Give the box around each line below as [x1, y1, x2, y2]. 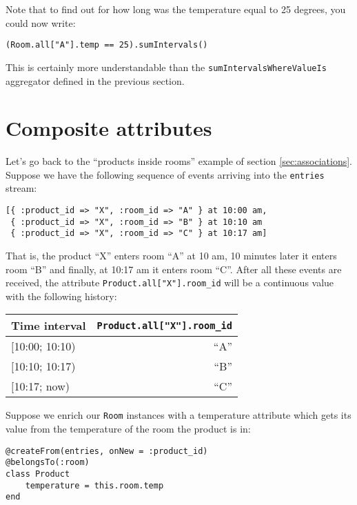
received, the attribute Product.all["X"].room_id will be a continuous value [6, 275, 334, 290]
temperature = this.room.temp [25, 480, 164, 491]
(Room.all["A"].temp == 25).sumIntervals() [6, 40, 208, 50]
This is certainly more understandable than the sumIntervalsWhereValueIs [6, 59, 327, 74]
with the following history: [6, 288, 117, 303]
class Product [6, 469, 70, 479]
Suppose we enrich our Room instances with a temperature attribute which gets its [6, 408, 351, 422]
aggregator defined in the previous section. [6, 73, 185, 88]
